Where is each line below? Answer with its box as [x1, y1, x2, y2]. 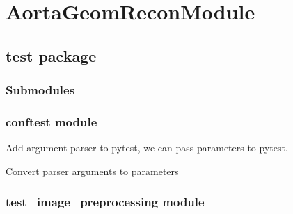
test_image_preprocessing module [6, 193, 205, 211]
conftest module [6, 113, 97, 130]
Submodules [6, 81, 75, 99]
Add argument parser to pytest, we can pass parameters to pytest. [6, 140, 288, 155]
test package [6, 44, 97, 66]
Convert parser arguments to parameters [6, 163, 179, 178]
